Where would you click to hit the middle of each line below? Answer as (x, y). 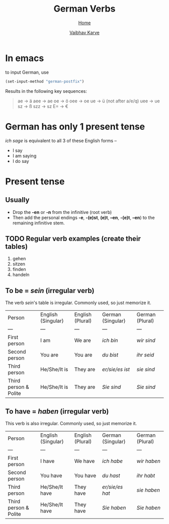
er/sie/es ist (116, 370)
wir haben (149, 461)
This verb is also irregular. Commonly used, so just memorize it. (71, 423)
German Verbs (84, 9)
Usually (17, 200)
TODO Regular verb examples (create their (73, 238)
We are (83, 340)
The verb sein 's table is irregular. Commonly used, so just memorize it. (78, 303)
